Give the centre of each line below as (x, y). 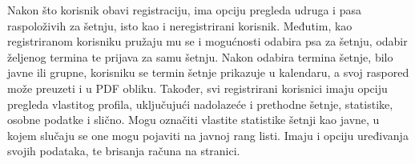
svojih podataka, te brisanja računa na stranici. (124, 151)
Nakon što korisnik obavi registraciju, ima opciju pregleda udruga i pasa (184, 10)
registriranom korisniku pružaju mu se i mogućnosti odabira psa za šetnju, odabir (207, 41)
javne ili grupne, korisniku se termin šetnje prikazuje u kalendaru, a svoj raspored (208, 72)
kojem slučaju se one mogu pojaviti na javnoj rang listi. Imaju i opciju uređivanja (208, 135)
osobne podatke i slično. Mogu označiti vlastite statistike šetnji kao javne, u (193, 120)
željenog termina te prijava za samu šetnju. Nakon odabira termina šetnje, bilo (200, 56)
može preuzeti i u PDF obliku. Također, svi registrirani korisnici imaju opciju (197, 88)
